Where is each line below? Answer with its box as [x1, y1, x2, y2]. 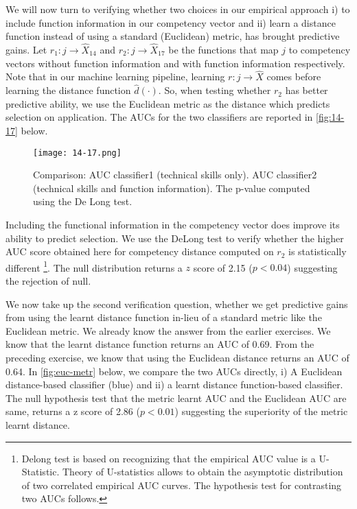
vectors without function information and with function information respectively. [5, 56, 345, 70]
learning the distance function [5, 83, 131, 97]
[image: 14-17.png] [33, 147, 122, 158]
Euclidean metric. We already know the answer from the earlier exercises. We [5, 323, 331, 338]
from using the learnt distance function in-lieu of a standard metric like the [5, 310, 322, 324]
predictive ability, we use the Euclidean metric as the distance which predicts [5, 96, 330, 110]
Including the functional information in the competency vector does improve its [5, 217, 340, 232]
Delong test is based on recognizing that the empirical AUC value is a [21, 451, 316, 465]
